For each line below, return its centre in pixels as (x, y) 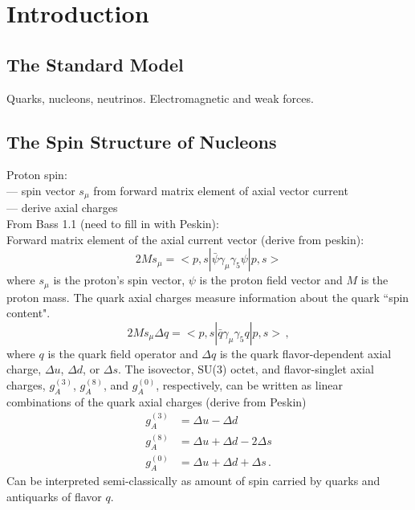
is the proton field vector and (271, 280)
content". (28, 313)
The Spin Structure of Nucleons (142, 141)
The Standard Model (95, 64)
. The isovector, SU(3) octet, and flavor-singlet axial (246, 369)
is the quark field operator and (123, 353)
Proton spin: (37, 175)
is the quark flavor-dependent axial (305, 353)
